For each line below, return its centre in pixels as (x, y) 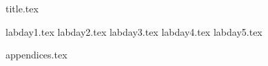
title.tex (22, 8)
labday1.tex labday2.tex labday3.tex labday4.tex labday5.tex (134, 31)
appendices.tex (37, 55)
